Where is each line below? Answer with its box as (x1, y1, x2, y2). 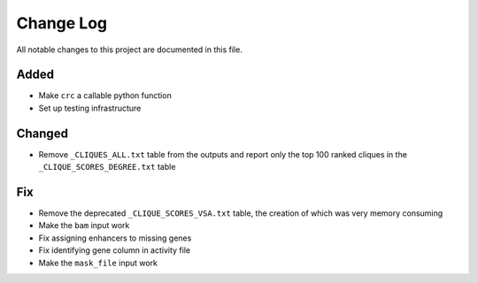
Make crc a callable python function (38, 90, 172, 101)
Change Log (16, 13, 108, 33)
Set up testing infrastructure (38, 103, 142, 113)
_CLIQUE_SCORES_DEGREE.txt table (38, 162, 176, 172)
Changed (16, 126, 68, 141)
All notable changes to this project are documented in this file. (16, 44, 243, 55)
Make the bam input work (38, 220, 130, 231)
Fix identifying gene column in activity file (38, 245, 190, 256)
